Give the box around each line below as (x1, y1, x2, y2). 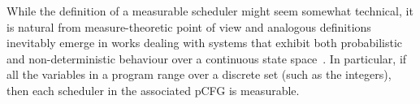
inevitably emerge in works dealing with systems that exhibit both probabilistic (6, 34, 403, 51)
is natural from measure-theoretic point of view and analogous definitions (6, 18, 371, 35)
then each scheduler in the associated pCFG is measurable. (6, 81, 300, 98)
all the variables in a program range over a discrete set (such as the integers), (6, 66, 392, 83)
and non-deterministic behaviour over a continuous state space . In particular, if (6, 50, 407, 67)
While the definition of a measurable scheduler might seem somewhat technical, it (6, 2, 414, 19)
